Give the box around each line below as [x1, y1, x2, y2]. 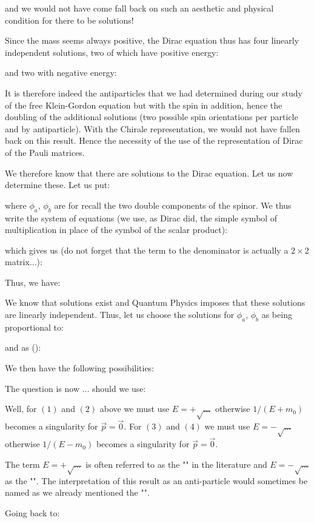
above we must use [99, 402, 170, 415]
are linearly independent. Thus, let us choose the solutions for [5, 308, 235, 321]
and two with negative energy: [5, 66, 117, 79]
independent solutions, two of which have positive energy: [5, 46, 219, 58]
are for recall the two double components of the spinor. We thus [54, 198, 292, 211]
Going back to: [5, 506, 60, 519]
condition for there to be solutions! [5, 13, 134, 26]
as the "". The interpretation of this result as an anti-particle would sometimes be [5, 474, 308, 487]
